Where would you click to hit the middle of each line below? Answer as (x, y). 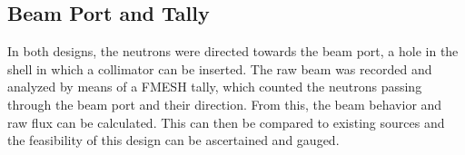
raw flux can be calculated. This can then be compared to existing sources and (226, 122)
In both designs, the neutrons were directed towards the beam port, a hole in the (233, 51)
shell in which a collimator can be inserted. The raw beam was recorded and (220, 68)
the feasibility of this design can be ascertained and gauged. (173, 140)
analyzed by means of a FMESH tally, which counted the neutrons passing (215, 87)
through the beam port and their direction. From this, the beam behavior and (225, 104)
